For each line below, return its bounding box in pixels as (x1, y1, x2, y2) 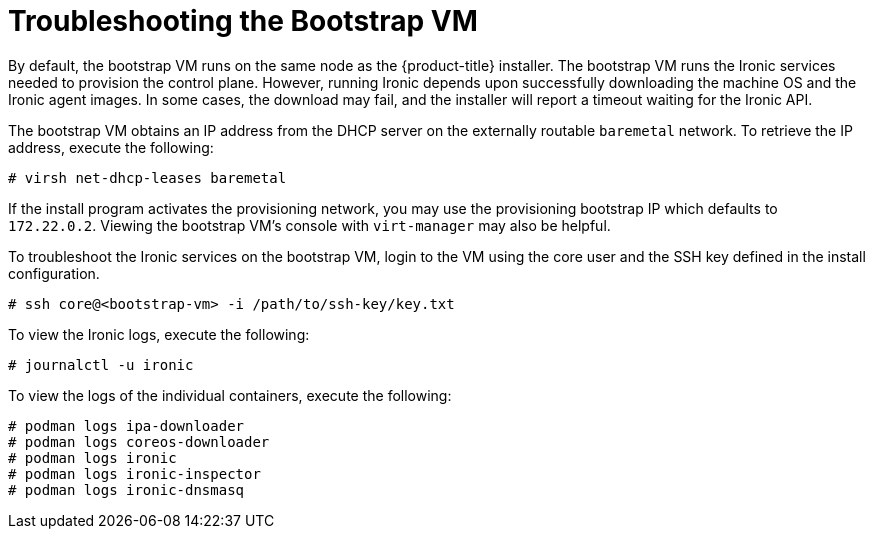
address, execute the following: (8, 138, 214, 156)
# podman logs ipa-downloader (8, 417, 245, 434)
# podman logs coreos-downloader (8, 433, 270, 450)
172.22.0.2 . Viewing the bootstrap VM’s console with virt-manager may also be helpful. (8, 216, 611, 234)
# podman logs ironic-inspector (8, 465, 261, 482)
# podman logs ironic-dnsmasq (8, 481, 245, 498)
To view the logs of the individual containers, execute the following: (8, 386, 452, 404)
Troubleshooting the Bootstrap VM (8, 4, 478, 38)
